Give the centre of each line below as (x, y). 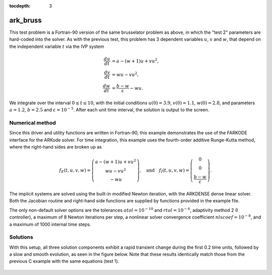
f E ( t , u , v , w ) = (75, 171)
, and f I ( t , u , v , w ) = (164, 171)
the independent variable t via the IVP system (57, 46)
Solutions (21, 237)
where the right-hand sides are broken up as (55, 147)
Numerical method (33, 122)
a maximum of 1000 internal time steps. (50, 224)
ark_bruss (26, 20)
